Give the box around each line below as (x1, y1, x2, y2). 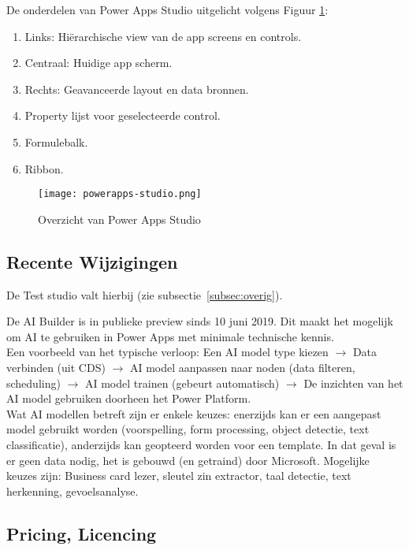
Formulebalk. (24, 133, 88, 150)
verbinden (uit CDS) (6, 359, 106, 375)
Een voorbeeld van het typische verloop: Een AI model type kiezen (6, 344, 329, 360)
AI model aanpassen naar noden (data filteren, (129, 359, 355, 375)
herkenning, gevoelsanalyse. (6, 482, 139, 499)
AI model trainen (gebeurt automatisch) (84, 374, 280, 391)
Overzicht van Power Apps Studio (38, 210, 201, 227)
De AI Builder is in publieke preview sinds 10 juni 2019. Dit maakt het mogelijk (6, 313, 393, 329)
